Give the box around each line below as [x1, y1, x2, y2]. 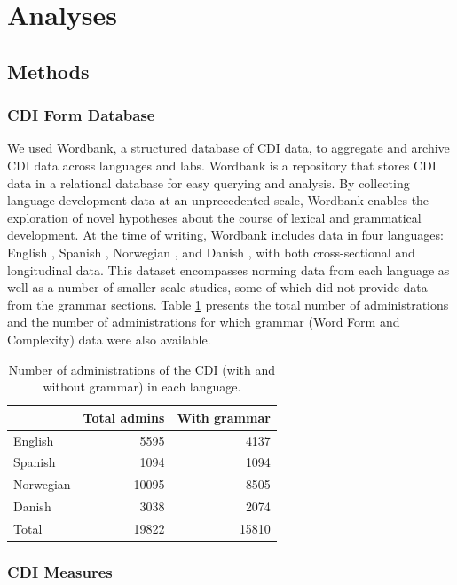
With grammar [177, 407, 271, 426]
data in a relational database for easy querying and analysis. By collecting [7, 173, 410, 192]
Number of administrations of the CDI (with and [8, 360, 276, 378]
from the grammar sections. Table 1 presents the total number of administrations [7, 295, 449, 313]
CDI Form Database [7, 104, 155, 126]
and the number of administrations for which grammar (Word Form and [7, 312, 400, 331]
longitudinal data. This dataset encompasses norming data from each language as [7, 260, 450, 279]
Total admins [83, 407, 165, 426]
